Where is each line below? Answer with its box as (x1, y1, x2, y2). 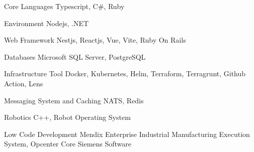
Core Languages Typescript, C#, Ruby (4, 1, 125, 11)
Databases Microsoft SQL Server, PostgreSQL (4, 51, 146, 62)
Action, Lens (4, 78, 43, 88)
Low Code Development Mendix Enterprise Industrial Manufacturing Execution (4, 128, 250, 139)
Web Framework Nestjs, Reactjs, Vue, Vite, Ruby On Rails (4, 35, 186, 45)
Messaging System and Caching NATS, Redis (4, 95, 144, 105)
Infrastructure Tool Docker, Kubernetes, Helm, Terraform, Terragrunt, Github (4, 68, 246, 79)
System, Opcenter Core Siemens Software (4, 138, 132, 149)
